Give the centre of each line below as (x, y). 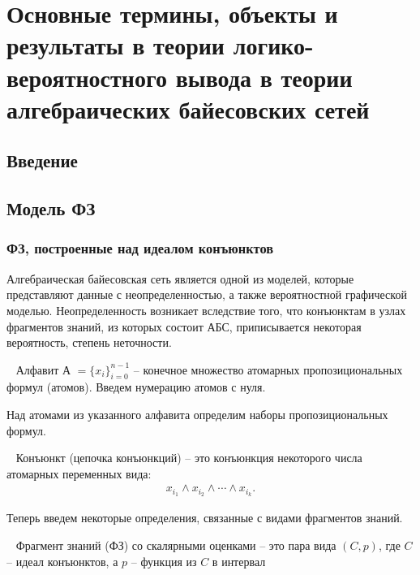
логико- (273, 45)
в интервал (239, 561)
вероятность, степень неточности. (89, 342)
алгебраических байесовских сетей (188, 108)
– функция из (164, 561)
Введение (42, 160)
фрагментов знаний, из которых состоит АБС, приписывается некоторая (184, 326)
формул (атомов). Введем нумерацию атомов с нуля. (136, 387)
